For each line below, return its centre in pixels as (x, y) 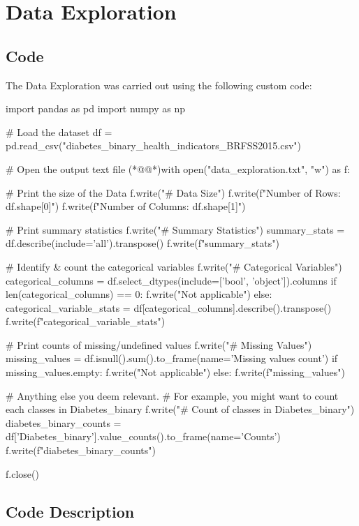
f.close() (22, 473)
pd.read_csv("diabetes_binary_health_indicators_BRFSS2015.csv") (153, 145)
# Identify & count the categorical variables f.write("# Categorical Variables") (174, 266)
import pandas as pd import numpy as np (96, 108)
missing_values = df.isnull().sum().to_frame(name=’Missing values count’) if (172, 358)
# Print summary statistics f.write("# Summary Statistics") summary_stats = (175, 229)
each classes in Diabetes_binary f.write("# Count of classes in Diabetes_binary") (180, 409)
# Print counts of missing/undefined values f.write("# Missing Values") (159, 344)
